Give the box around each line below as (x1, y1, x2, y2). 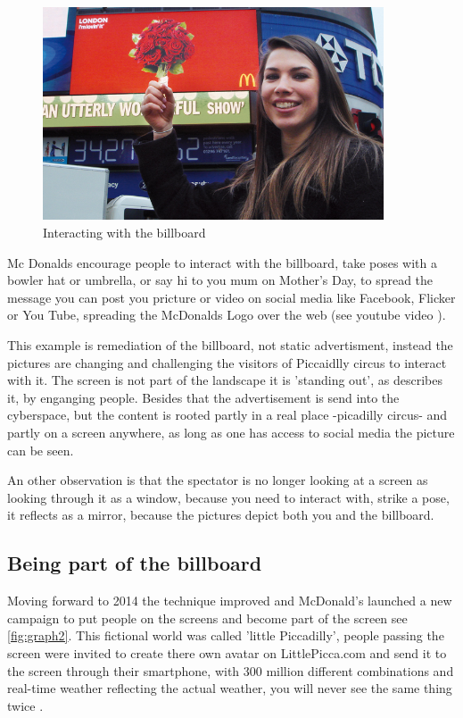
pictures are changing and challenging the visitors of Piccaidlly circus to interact (7, 353, 447, 372)
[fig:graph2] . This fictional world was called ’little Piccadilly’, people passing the (7, 626, 444, 645)
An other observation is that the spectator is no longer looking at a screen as (7, 471, 428, 489)
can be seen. (7, 440, 74, 459)
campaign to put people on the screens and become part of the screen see (7, 608, 408, 627)
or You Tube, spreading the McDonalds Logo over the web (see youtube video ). (7, 305, 446, 324)
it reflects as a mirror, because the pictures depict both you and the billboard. (7, 505, 434, 524)
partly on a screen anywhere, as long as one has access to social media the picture (7, 423, 455, 442)
